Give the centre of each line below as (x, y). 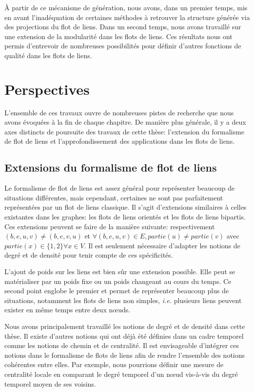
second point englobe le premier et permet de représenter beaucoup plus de (117, 291)
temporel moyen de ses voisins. (50, 383)
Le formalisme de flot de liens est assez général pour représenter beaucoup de (120, 188)
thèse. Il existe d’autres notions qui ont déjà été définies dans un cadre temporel (124, 336)
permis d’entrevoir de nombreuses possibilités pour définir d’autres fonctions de (123, 46)
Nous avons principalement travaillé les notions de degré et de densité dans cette (125, 326)
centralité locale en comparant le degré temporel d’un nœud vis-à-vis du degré (121, 374)
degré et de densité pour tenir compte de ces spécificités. (89, 255)
